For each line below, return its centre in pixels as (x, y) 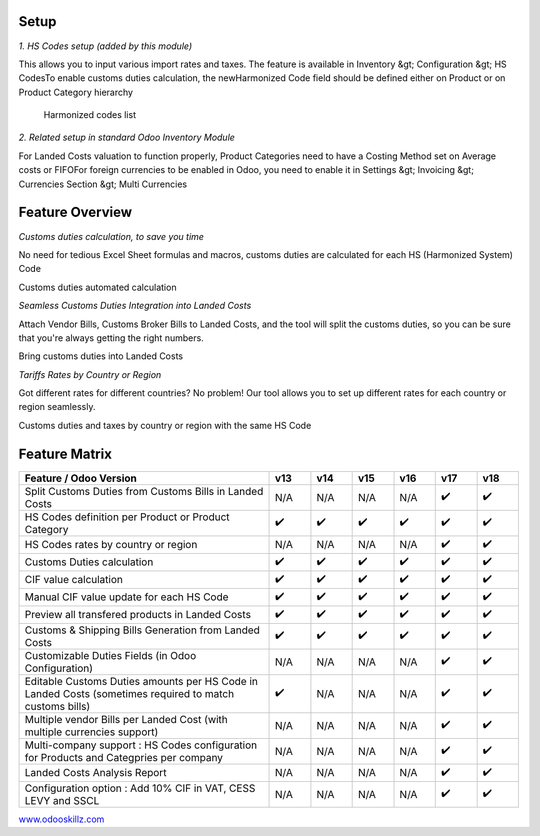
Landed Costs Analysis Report (95, 773)
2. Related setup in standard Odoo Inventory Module (126, 137)
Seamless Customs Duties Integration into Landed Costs (135, 306)
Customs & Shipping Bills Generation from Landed (142, 630)
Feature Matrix (65, 453)
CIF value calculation (74, 580)
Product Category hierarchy (76, 92)
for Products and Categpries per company (124, 757)
